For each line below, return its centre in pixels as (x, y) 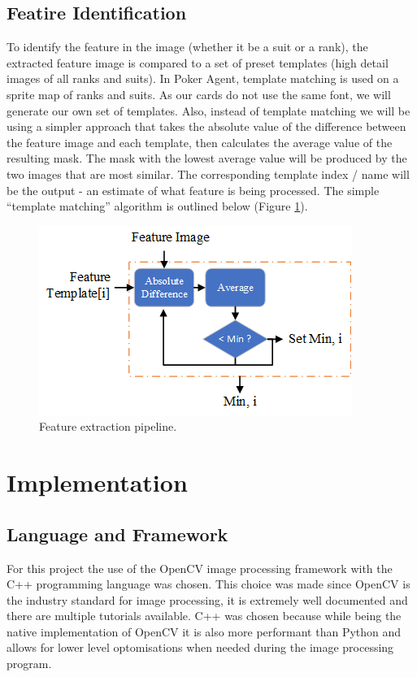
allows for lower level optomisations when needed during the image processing (200, 647)
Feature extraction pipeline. (108, 426)
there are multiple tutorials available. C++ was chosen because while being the (204, 616)
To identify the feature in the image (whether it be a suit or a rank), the (187, 47)
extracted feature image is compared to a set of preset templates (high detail (198, 62)
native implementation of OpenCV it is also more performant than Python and (204, 631)
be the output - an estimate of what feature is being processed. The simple (193, 190)
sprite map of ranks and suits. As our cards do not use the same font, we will (199, 94)
